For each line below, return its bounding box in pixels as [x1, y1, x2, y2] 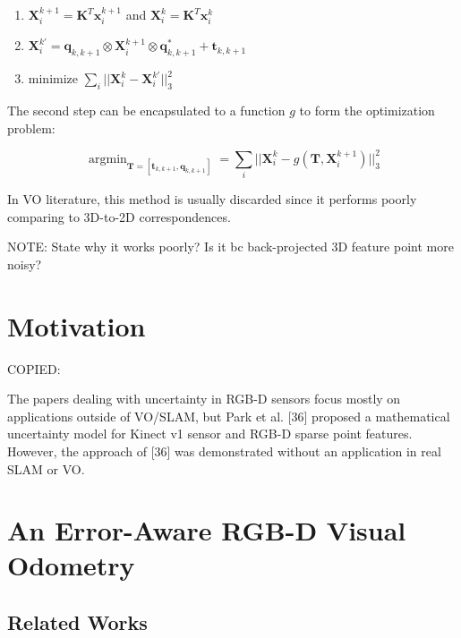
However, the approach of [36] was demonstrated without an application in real [7, 441, 441, 460]
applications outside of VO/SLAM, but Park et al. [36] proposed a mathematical [7, 406, 450, 425]
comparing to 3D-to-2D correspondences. [7, 207, 231, 225]
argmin [88, 152, 127, 166]
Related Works [7, 608, 148, 636]
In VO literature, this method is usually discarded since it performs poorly [7, 190, 417, 208]
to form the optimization [299, 101, 435, 120]
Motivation [7, 307, 146, 344]
